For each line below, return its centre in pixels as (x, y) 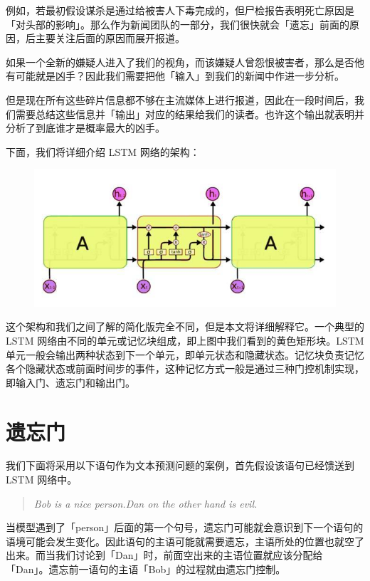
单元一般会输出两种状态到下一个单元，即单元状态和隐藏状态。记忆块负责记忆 (185, 354)
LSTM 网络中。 (42, 480)
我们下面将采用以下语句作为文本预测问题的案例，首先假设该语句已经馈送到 (180, 465)
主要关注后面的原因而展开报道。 (110, 38)
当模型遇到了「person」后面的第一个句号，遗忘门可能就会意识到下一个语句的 (185, 527)
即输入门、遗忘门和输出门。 (70, 382)
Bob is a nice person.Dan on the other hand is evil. (146, 503)
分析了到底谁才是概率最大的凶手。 (85, 128)
